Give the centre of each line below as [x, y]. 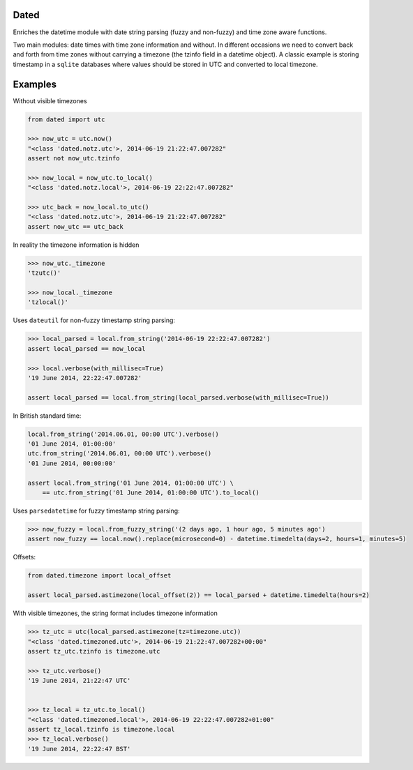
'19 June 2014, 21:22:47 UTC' [79, 681]
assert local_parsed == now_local [87, 348]
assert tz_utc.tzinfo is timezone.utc [94, 651]
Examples [35, 84]
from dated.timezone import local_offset [99, 576]
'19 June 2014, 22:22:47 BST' [79, 749]
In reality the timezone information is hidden [76, 245]
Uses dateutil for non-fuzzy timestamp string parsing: [94, 320]
